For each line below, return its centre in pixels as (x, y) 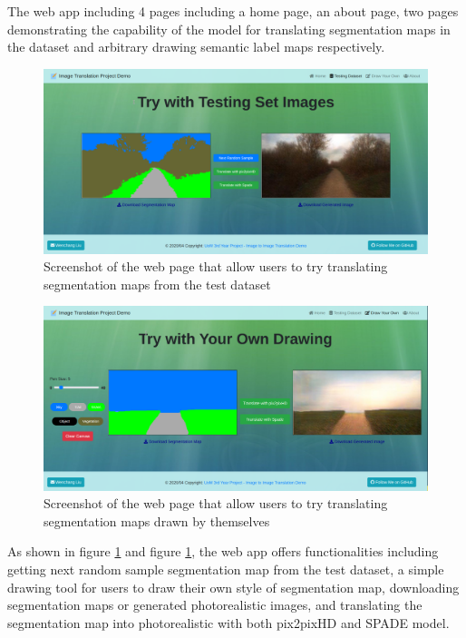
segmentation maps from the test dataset (157, 284)
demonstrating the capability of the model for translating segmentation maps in (229, 29)
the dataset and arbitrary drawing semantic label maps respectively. (196, 47)
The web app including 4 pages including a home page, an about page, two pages (233, 11)
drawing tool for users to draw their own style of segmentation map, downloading (233, 587)
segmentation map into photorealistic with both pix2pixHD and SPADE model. (228, 622)
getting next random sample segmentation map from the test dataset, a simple (226, 569)
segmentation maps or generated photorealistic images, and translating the (215, 605)
